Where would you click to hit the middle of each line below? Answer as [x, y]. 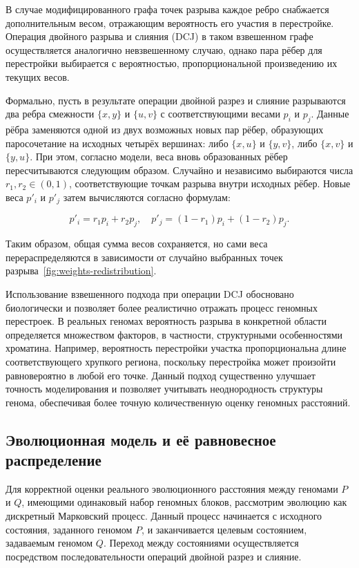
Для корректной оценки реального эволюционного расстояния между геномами [172, 488]
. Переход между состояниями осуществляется [201, 543]
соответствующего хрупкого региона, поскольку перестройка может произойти [171, 361]
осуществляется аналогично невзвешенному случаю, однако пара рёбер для [164, 49]
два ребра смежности [50, 114]
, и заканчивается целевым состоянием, [224, 529]
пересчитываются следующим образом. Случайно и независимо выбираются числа [179, 170]
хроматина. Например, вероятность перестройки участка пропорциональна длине [176, 348]
